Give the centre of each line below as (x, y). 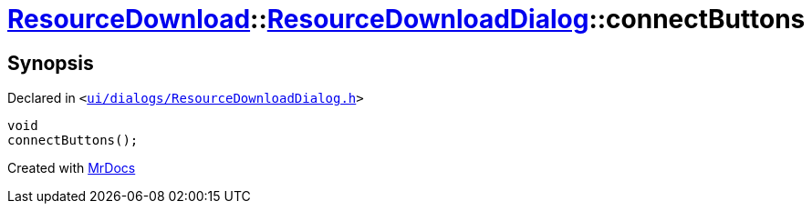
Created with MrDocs (72, 168)
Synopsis (51, 63)
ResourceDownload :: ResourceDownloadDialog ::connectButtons (406, 19)
